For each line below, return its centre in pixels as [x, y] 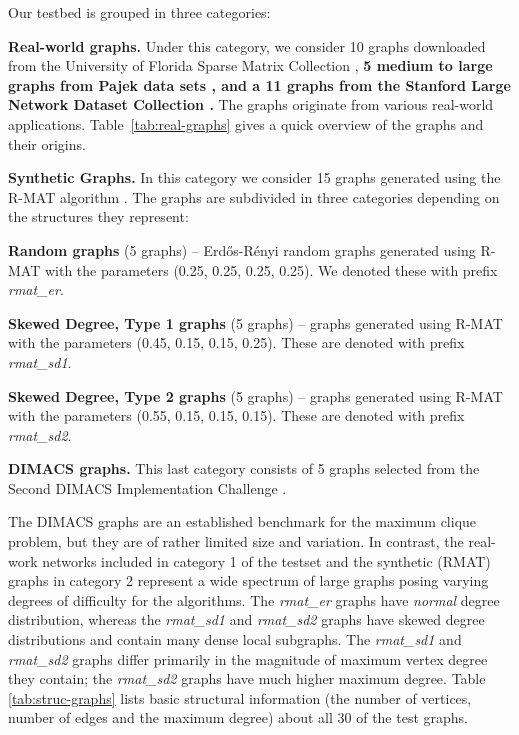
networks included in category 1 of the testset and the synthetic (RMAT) [266, 560]
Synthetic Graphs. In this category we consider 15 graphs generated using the [254, 177]
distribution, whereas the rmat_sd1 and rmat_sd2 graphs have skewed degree [246, 619]
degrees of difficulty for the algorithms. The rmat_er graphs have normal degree [254, 599]
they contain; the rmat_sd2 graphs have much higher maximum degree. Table [247, 678]
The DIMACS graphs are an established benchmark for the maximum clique [242, 521]
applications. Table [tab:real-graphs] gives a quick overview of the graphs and [246, 123]
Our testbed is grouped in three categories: [139, 12]
